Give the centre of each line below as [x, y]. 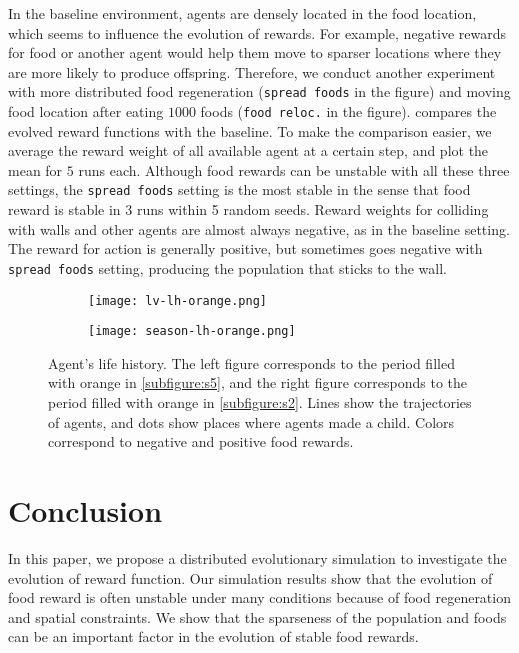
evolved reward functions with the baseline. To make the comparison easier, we [250, 130]
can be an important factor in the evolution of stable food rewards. [213, 636]
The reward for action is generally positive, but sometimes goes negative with [245, 248]
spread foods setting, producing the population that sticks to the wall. [227, 267]
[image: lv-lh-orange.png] [177, 300]
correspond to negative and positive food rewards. [201, 441]
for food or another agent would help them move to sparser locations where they [255, 52]
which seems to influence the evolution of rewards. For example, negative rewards [257, 32]
